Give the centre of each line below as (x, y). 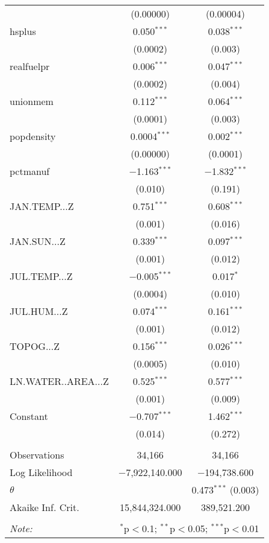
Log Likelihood (41, 472)
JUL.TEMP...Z (41, 276)
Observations (37, 455)
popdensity (33, 136)
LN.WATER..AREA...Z (59, 381)
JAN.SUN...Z (38, 241)
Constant (29, 416)
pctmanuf (30, 171)
